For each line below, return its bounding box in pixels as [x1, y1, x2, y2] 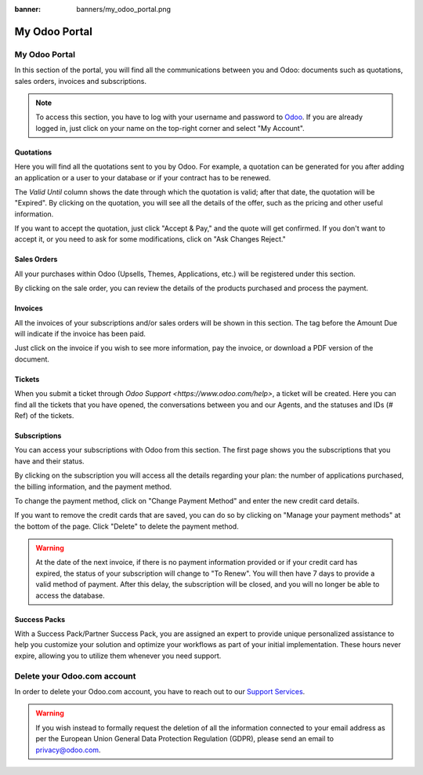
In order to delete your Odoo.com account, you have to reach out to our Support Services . [14, 686, 305, 696]
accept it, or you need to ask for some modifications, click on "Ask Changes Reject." [14, 235, 286, 244]
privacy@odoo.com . [35, 745, 101, 755]
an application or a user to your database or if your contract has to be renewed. [14, 173, 271, 182]
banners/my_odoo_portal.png [76, 5, 172, 13]
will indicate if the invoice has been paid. [14, 329, 146, 339]
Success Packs [14, 614, 66, 624]
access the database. [35, 591, 105, 600]
